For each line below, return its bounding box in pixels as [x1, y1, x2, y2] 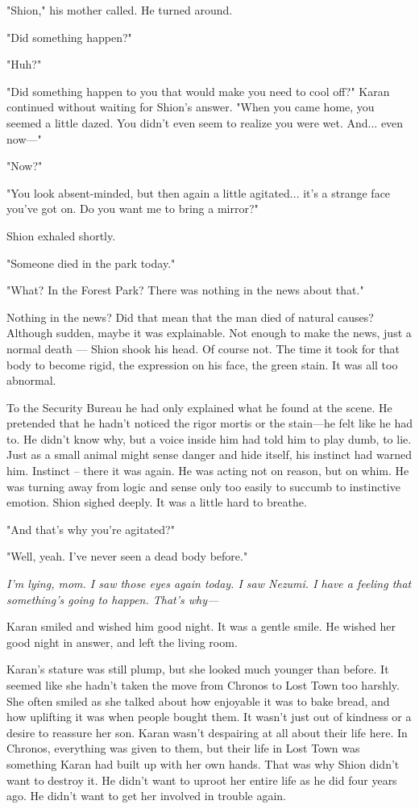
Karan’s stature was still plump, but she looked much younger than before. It [6, 661, 389, 678]
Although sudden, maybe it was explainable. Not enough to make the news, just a [6, 324, 412, 341]
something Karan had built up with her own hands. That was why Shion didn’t [6, 755, 400, 772]
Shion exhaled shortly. [6, 227, 116, 244]
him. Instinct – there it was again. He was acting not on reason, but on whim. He [6, 462, 409, 479]
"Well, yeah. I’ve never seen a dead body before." [6, 548, 248, 565]
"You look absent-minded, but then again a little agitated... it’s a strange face [6, 184, 391, 201]
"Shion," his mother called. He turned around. [6, 2, 233, 18]
